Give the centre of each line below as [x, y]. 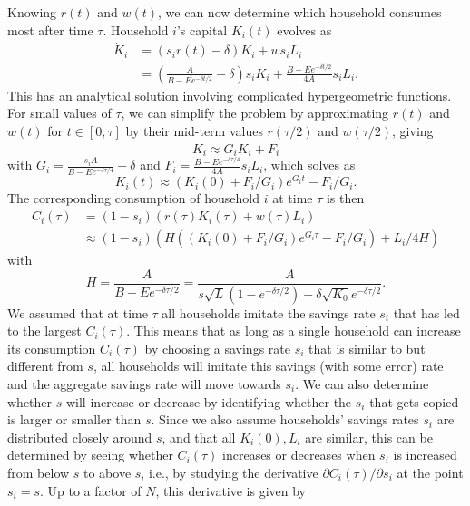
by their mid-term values [194, 130]
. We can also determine [362, 384]
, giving [413, 130]
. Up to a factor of [90, 490]
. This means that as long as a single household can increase [294, 331]
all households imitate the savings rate [269, 312]
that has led [426, 312]
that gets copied [414, 401]
